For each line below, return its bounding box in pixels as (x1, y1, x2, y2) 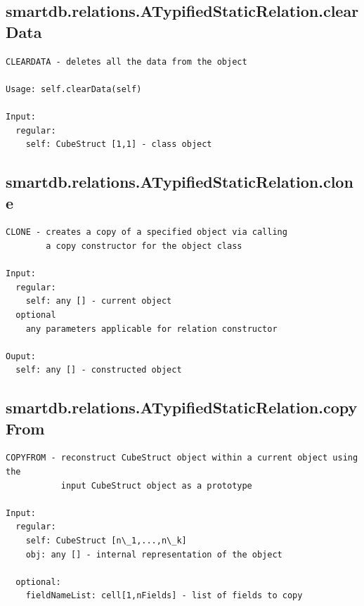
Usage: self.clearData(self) (6, 84, 142, 94)
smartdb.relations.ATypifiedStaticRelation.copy (6, 397, 358, 418)
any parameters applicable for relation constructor (25, 323, 278, 334)
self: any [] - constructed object (15, 365, 182, 375)
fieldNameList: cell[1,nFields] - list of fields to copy (25, 591, 303, 601)
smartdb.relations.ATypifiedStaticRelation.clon (6, 171, 353, 193)
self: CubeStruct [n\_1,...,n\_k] (25, 536, 187, 546)
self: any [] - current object (25, 296, 172, 307)
